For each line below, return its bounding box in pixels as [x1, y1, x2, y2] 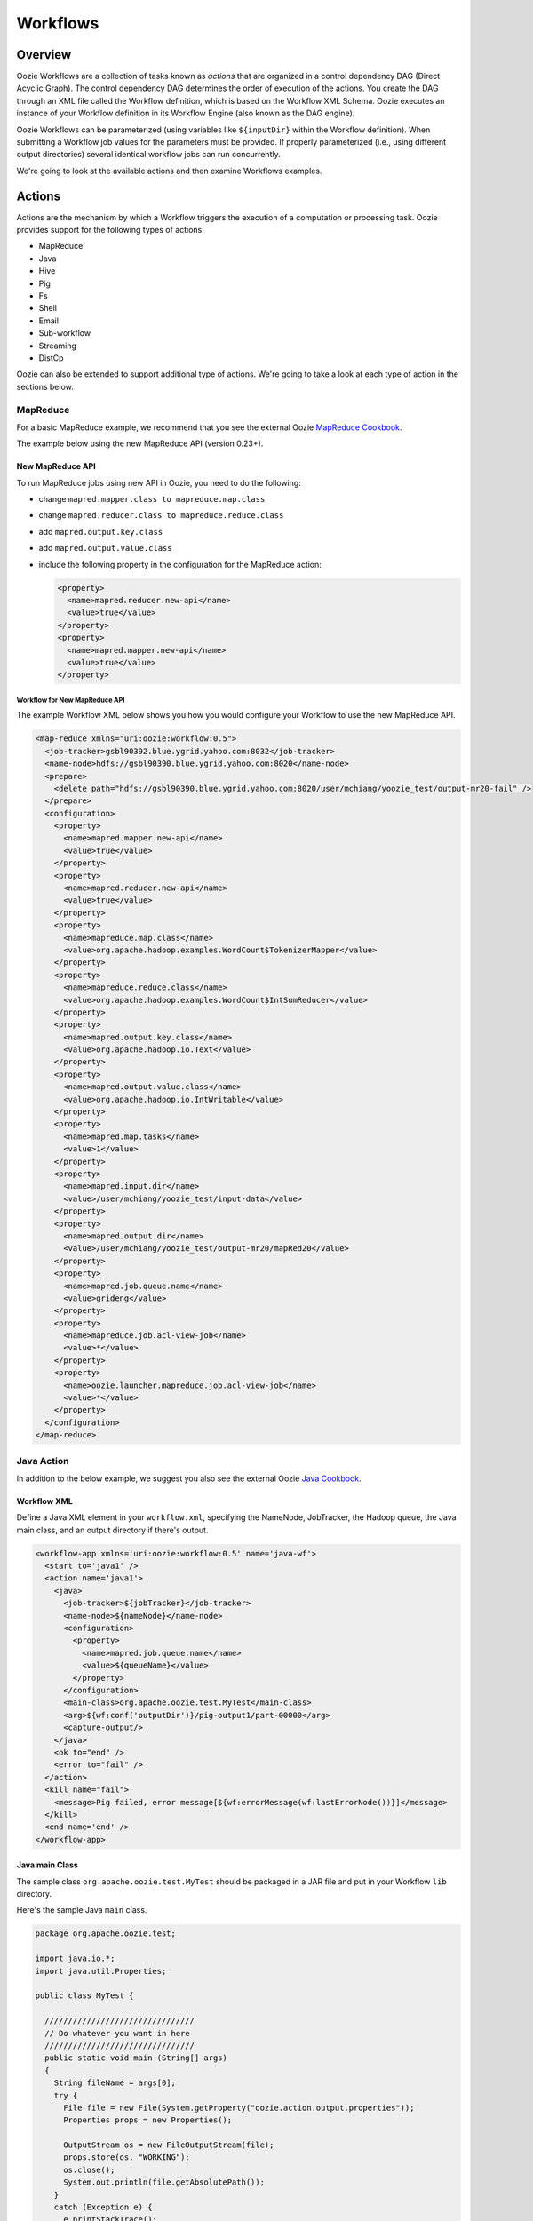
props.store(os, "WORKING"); [63, 2153, 190, 2162]
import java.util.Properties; [35, 1966, 167, 1976]
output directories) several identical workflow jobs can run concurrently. [16, 149, 281, 160]
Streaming [38, 340, 77, 351]
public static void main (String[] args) [44, 2053, 228, 2063]
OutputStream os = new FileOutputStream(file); [63, 2140, 274, 2150]
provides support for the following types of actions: [16, 225, 204, 235]
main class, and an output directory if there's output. [16, 1524, 209, 1535]
